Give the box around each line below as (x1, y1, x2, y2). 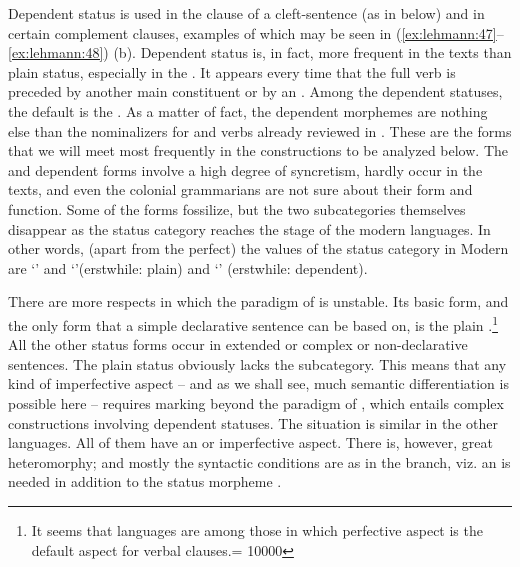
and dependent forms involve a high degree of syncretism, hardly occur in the (8, 159, 483, 180)
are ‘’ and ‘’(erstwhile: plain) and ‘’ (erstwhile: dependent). (8, 257, 368, 278)
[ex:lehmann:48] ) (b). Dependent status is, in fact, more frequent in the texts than (8, 42, 512, 63)
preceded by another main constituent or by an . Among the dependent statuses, (8, 81, 503, 102)
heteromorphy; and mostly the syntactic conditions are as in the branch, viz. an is (8, 451, 511, 472)
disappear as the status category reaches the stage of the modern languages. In (8, 218, 491, 239)
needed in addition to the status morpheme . (8, 471, 282, 492)
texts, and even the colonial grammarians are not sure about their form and (8, 179, 473, 200)
